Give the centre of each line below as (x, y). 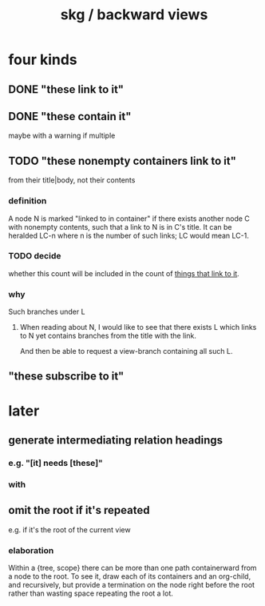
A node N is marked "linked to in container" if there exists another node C (129, 219)
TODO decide (35, 256)
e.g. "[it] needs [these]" (56, 463)
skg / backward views (134, 15)
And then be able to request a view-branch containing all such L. (126, 351)
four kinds (43, 60)
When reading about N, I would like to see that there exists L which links (138, 327)
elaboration (31, 550)
